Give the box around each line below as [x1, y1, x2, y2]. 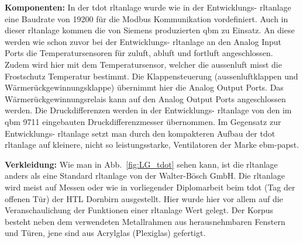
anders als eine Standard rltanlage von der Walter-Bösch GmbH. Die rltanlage [5, 169, 285, 182]
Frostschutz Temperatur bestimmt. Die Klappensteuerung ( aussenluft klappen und [5, 70, 298, 82]
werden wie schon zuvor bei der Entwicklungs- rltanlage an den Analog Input [5, 35, 282, 47]
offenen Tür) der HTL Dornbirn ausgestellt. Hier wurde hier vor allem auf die [5, 192, 283, 204]
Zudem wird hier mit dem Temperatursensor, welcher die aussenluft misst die [5, 58, 282, 70]
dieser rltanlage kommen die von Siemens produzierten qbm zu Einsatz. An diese [5, 24, 295, 36]
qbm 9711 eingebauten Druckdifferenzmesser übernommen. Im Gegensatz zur [5, 115, 281, 127]
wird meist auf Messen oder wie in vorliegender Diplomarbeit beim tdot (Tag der [5, 180, 295, 193]
